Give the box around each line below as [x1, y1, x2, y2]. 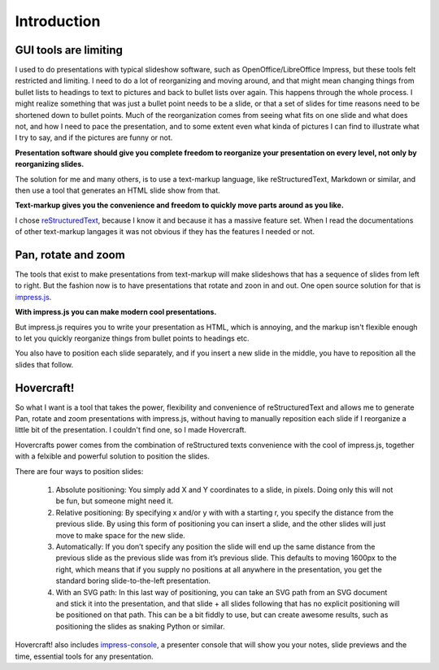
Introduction [15, 12, 101, 30]
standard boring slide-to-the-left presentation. [55, 576, 211, 585]
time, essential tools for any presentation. [15, 651, 154, 661]
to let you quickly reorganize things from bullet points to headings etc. [15, 333, 250, 343]
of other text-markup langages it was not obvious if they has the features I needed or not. [15, 227, 315, 237]
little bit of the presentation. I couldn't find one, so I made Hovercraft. [15, 425, 247, 435]
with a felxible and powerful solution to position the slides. [15, 451, 211, 461]
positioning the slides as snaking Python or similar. [55, 621, 225, 631]
